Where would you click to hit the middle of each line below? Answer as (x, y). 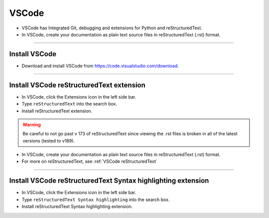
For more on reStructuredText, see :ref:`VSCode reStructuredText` (90, 161)
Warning (32, 124)
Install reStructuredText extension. (57, 111)
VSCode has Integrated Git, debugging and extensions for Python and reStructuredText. (112, 28)
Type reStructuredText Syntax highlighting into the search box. (96, 200)
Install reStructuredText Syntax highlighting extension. (77, 207)
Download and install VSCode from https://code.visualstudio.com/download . (100, 66)
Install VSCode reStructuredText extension (77, 85)
